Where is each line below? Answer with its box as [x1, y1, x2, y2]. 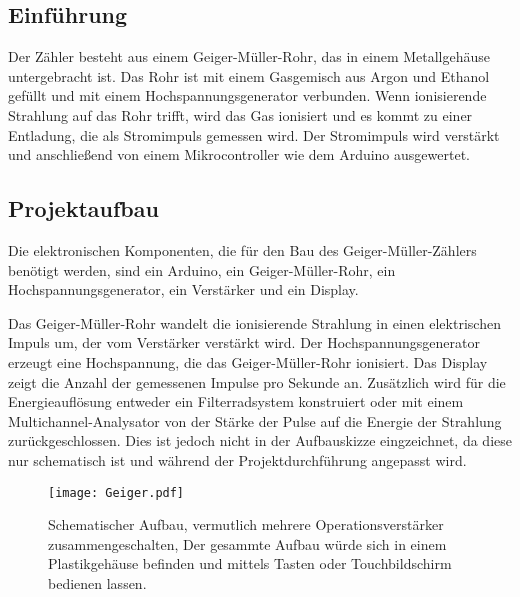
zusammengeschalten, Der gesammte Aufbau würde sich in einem [48, 533, 447, 554]
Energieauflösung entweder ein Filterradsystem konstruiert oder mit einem [8, 391, 464, 412]
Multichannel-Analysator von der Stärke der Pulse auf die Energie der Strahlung [8, 410, 502, 431]
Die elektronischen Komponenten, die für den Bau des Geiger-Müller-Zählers [8, 239, 477, 260]
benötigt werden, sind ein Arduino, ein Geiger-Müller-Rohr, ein [8, 259, 396, 280]
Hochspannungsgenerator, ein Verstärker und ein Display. [8, 279, 359, 300]
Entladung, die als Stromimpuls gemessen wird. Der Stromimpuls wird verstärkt [8, 124, 500, 145]
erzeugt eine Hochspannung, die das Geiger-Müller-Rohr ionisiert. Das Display [8, 351, 488, 372]
